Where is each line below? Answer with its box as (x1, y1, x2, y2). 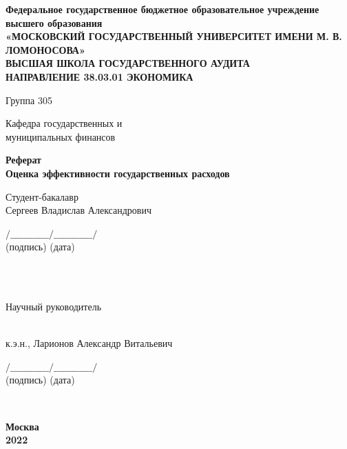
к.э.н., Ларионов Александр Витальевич (6, 336, 173, 350)
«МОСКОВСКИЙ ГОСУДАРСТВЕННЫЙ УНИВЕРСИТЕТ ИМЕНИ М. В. (6, 29, 342, 43)
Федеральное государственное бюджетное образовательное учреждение (6, 2, 319, 16)
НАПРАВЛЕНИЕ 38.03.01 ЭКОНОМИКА (6, 69, 193, 83)
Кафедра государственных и (6, 116, 123, 130)
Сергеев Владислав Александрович (6, 203, 151, 217)
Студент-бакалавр (6, 189, 78, 203)
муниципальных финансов (6, 129, 116, 143)
